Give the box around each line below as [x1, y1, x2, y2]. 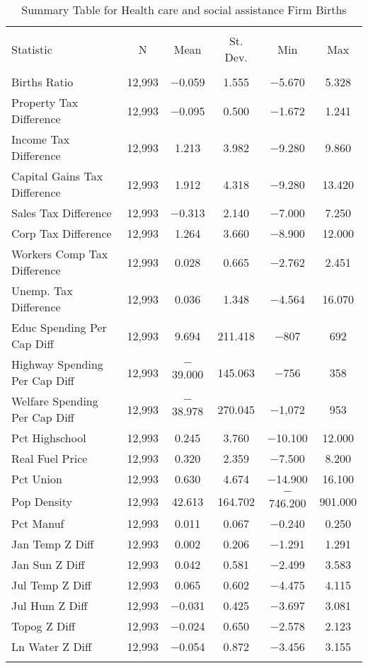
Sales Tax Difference [11, 205, 112, 221]
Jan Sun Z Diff [11, 556, 85, 572]
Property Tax [11, 94, 79, 110]
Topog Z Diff [11, 618, 76, 634]
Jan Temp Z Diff [11, 536, 94, 552]
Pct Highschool [11, 430, 86, 446]
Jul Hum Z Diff [11, 597, 88, 614]
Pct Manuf [11, 515, 64, 531]
